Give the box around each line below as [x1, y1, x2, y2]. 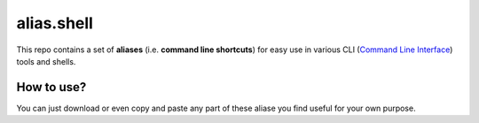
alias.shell [16, 13, 93, 33]
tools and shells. [16, 56, 76, 66]
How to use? [16, 80, 87, 95]
